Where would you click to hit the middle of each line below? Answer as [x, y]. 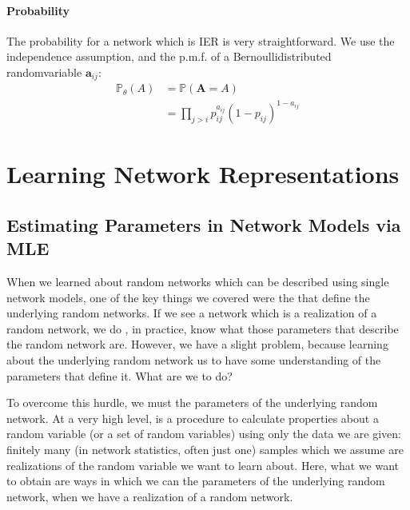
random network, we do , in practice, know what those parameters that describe [203, 328]
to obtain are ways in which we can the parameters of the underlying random [196, 481]
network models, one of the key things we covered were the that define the [188, 297]
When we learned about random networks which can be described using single [198, 281]
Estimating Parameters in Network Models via [204, 224]
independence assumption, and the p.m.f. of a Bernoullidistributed [169, 56]
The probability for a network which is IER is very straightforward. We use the [201, 40]
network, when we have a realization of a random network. [150, 496]
